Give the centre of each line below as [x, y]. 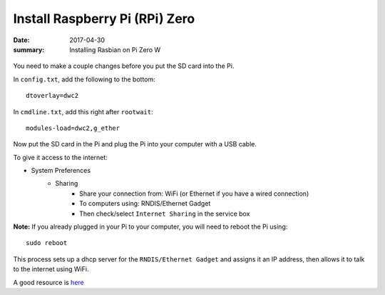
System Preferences [61, 171]
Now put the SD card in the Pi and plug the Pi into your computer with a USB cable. [135, 144]
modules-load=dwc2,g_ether [73, 128]
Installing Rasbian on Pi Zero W [115, 49]
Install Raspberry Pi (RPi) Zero [104, 19]
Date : [21, 40]
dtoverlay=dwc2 [52, 96]
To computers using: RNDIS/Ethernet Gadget [145, 204]
